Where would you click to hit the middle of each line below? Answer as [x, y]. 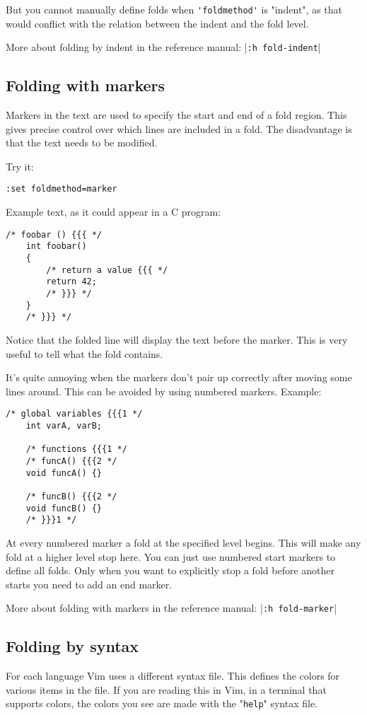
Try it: [20, 166]
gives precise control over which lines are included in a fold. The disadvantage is [179, 128]
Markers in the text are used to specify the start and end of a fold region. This [176, 115]
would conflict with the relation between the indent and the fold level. [157, 23]
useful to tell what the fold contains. [85, 353]
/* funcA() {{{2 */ [71, 461]
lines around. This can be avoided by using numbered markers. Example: [164, 391]
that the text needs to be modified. [82, 143]
